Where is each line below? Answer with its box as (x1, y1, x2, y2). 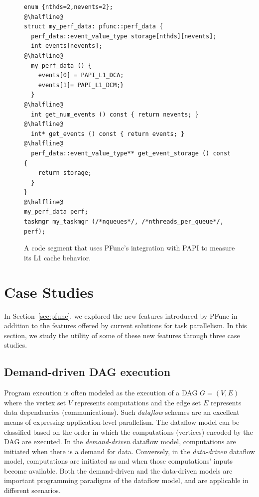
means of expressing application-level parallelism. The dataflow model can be (4, 416, 240, 427)
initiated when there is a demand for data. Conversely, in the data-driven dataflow (4, 446, 255, 456)
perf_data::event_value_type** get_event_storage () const (31, 149, 231, 157)
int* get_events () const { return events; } (31, 130, 185, 137)
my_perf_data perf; (24, 208, 88, 216)
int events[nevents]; (31, 42, 103, 50)
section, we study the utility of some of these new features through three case (4, 330, 240, 340)
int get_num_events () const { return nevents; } (31, 111, 199, 118)
